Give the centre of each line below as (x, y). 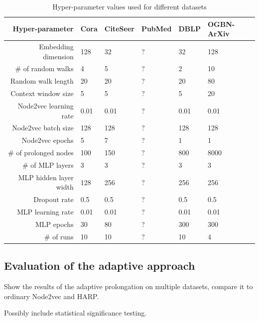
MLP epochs (54, 224)
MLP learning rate (45, 212)
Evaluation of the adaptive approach (100, 266)
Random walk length (42, 81)
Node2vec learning (46, 106)
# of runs (59, 236)
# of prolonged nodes (41, 153)
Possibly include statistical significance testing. (75, 313)
